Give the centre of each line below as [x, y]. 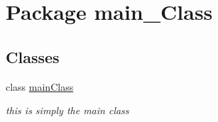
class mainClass [40, 86]
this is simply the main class [67, 110]
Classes [33, 56]
